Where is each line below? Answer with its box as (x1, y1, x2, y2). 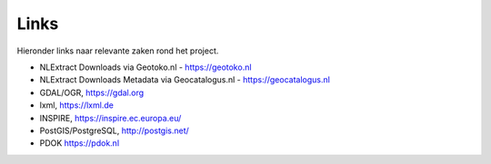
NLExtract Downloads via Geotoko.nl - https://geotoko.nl (39, 62, 252, 72)
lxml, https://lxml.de (39, 100, 114, 111)
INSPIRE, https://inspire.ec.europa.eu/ (39, 112, 182, 123)
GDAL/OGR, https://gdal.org (39, 87, 145, 98)
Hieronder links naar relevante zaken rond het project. (16, 45, 219, 56)
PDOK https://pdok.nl (39, 138, 120, 149)
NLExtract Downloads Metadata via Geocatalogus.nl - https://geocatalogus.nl (39, 74, 331, 85)
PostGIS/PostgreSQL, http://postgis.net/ (39, 125, 190, 136)
